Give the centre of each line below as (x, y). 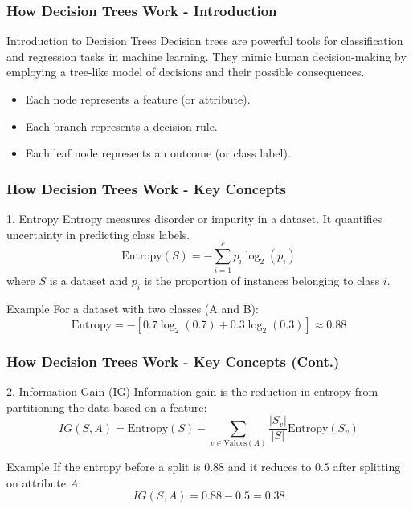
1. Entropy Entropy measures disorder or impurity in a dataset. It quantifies (194, 218)
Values (235, 443)
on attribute (36, 482)
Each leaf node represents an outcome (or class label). (158, 153)
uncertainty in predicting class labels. (98, 234)
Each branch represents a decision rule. (121, 126)
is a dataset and (89, 281)
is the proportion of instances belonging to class (262, 281)
